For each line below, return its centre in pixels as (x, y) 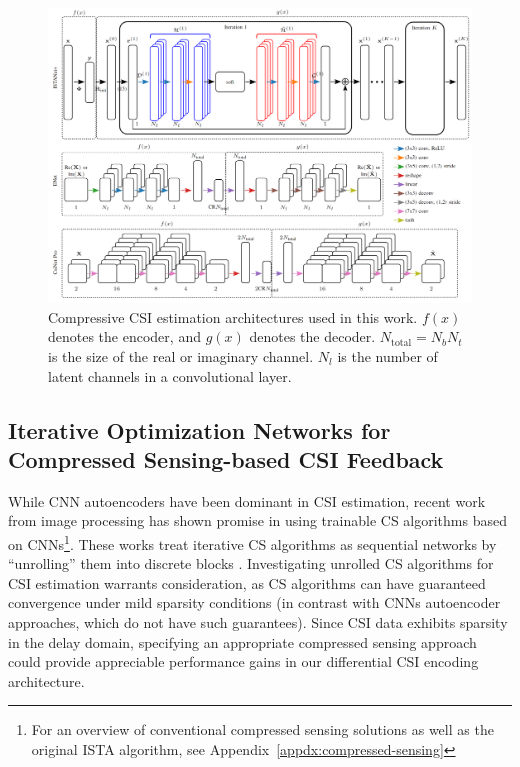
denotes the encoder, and (124, 336)
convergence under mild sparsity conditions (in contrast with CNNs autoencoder (254, 602)
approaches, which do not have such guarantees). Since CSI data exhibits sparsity (258, 622)
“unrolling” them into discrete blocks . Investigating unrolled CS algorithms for (251, 563)
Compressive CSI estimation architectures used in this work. (233, 316)
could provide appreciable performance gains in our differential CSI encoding (243, 661)
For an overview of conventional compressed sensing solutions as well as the (262, 729)
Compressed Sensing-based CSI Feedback (226, 458)
